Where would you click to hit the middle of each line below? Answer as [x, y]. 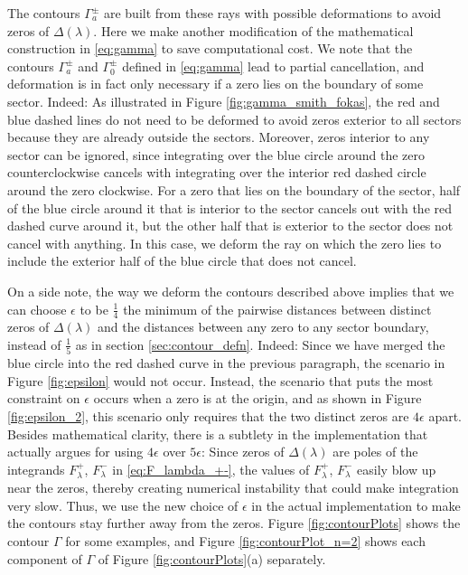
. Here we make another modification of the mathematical [253, 30]
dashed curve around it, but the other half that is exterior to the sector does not [230, 226]
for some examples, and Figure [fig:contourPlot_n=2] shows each [245, 541]
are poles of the [375, 452]
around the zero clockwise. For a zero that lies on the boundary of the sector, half [234, 189]
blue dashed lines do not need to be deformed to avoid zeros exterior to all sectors [234, 119]
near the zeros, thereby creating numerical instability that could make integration [233, 488]
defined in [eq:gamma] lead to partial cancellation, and [273, 66]
